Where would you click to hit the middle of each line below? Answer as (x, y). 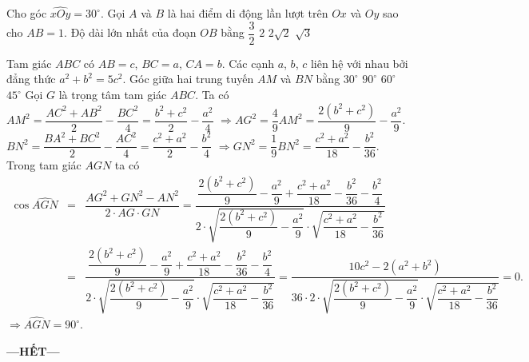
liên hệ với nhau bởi (359, 63)
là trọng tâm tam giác (113, 95)
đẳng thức (31, 79)
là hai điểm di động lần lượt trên (248, 13)
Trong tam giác (44, 165)
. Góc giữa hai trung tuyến (188, 79)
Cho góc (27, 13)
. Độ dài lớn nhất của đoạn (130, 32)
